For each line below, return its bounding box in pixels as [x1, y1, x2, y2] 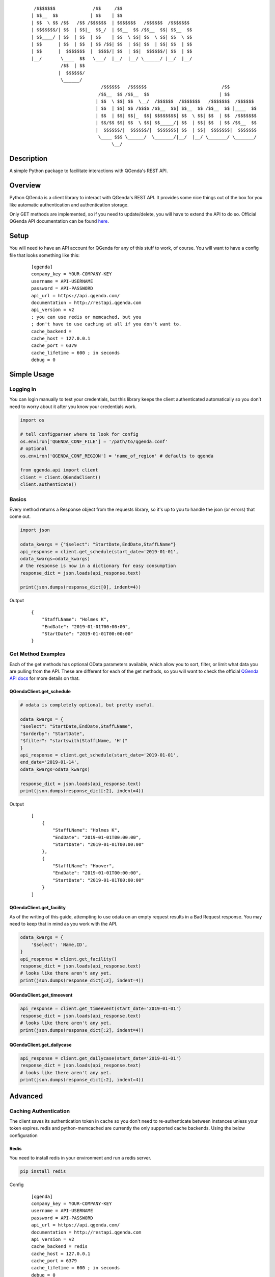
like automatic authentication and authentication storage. [9, 202, 129, 208]
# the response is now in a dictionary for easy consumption [20, 563, 176, 569]
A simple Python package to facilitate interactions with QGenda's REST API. [9, 168, 168, 174]
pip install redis [20, 1169, 66, 1174]
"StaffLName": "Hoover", [52, 863, 115, 869]
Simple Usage [9, 370, 54, 379]
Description [9, 154, 48, 163]
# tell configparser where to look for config [20, 432, 139, 437]
